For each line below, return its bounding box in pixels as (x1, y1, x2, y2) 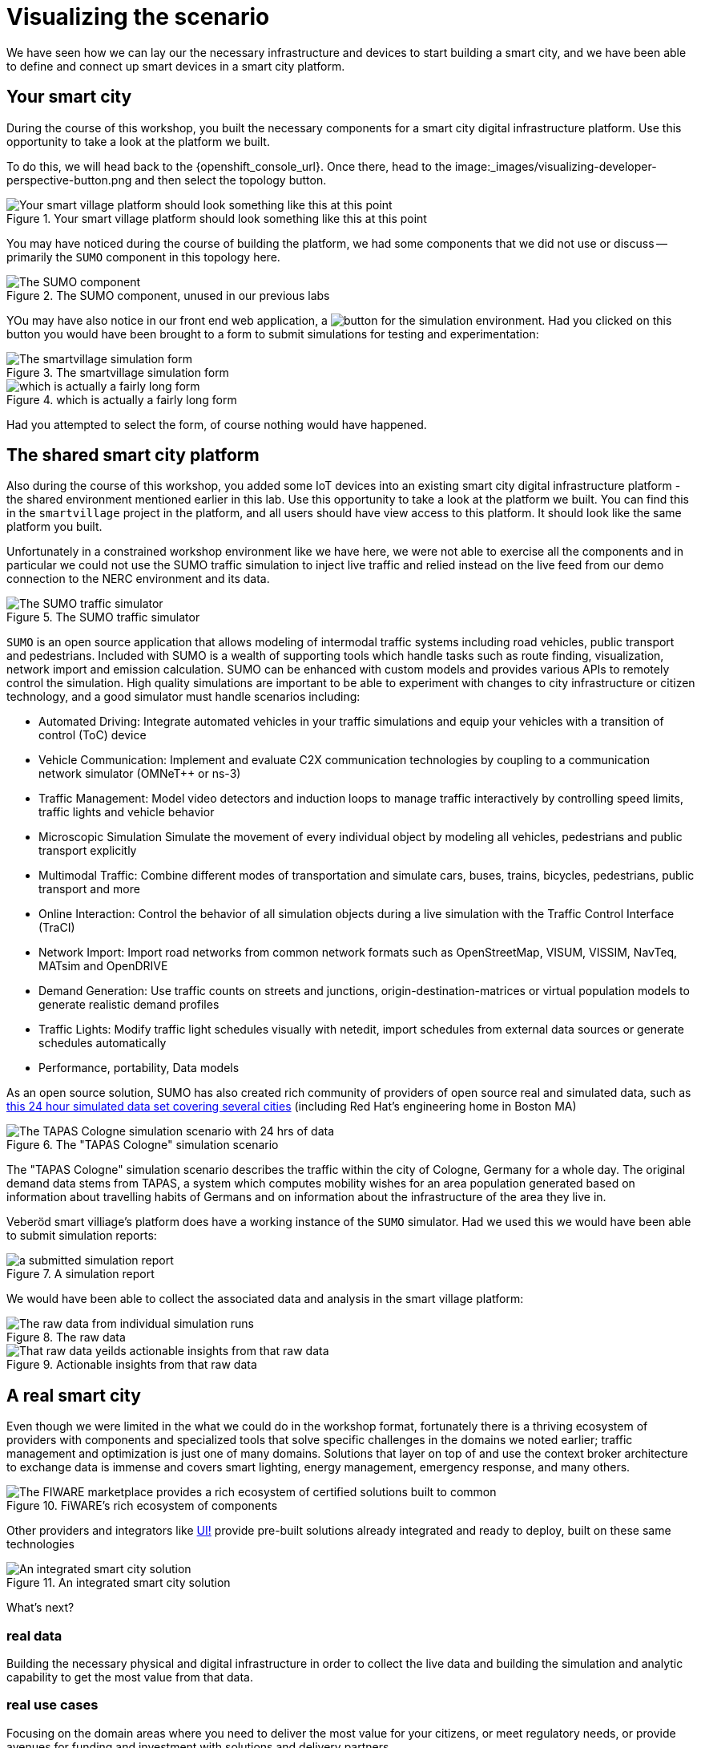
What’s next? (6, 1600, 75, 1615)
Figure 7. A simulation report (6, 1267, 155, 1281)
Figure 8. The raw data (6, 1330, 126, 1345)
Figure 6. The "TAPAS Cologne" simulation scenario (6, 1138, 279, 1152)
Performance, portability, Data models (38, 1061, 240, 1075)
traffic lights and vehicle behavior (38, 805, 215, 819)
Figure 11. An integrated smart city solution (6, 1576, 231, 1590)
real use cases (6, 1697, 99, 1714)
